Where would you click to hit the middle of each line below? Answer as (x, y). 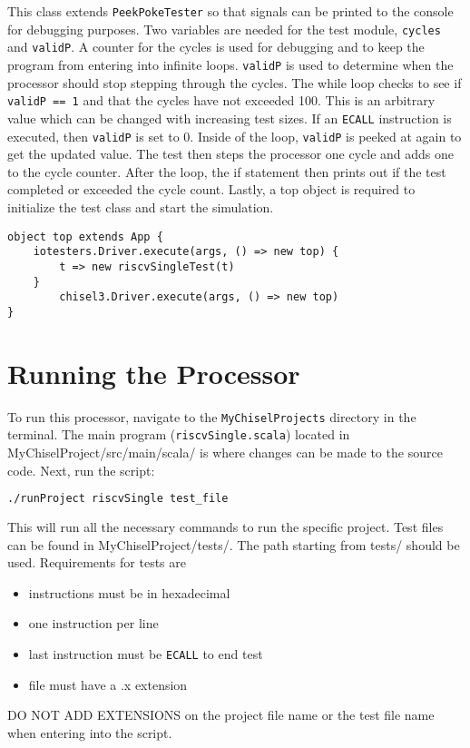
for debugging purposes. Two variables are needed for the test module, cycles (224, 29)
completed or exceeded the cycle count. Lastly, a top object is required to (211, 189)
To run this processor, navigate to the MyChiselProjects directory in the (212, 416)
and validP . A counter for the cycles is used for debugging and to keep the (216, 47)
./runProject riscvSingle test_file (118, 499)
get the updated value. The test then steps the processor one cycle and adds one (231, 154)
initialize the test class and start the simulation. (141, 207)
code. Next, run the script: (81, 470)
